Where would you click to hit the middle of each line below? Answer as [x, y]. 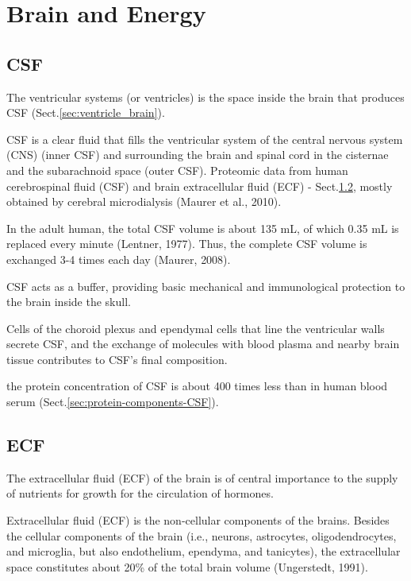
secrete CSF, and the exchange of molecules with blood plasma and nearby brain [203, 344]
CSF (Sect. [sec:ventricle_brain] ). [86, 112]
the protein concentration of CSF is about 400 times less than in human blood [197, 386]
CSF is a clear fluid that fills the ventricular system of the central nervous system [205, 139]
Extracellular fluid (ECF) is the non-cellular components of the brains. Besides [198, 520]
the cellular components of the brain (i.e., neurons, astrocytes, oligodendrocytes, [202, 535]
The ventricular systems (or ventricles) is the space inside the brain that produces [205, 97]
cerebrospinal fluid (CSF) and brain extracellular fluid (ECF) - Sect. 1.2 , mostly [200, 186]
